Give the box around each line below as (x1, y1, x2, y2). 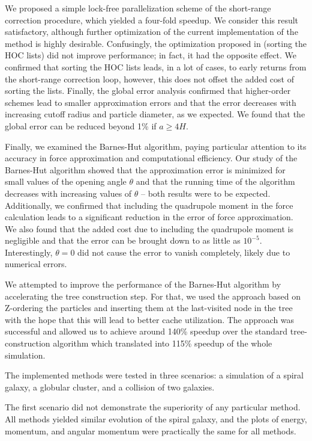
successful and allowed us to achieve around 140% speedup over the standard (5, 325, 288, 338)
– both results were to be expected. (141, 187, 271, 199)
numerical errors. (5, 258, 67, 270)
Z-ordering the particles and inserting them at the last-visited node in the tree (5, 301, 293, 314)
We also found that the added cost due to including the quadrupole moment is (5, 222, 293, 235)
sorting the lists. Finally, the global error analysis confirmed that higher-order (5, 84, 291, 97)
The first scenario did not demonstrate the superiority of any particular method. (5, 401, 301, 413)
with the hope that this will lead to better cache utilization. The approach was (5, 313, 295, 325)
